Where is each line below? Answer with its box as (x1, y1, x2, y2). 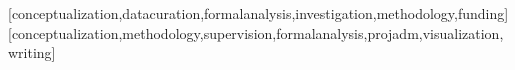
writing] (8, 42, 56, 63)
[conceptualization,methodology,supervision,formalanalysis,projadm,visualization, (8, 22, 504, 43)
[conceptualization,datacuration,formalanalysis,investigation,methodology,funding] (8, 3, 509, 23)
